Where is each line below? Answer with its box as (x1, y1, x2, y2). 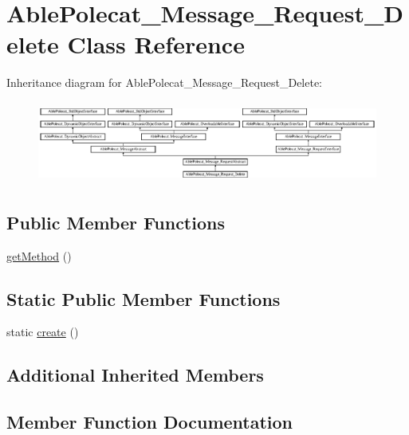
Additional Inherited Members (6, 362, 264, 387)
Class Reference (67, 28, 245, 61)
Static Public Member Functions (6, 286, 281, 311)
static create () (6, 323, 79, 340)
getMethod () (6, 247, 72, 264)
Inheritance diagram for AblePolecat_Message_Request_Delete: (6, 74, 323, 91)
